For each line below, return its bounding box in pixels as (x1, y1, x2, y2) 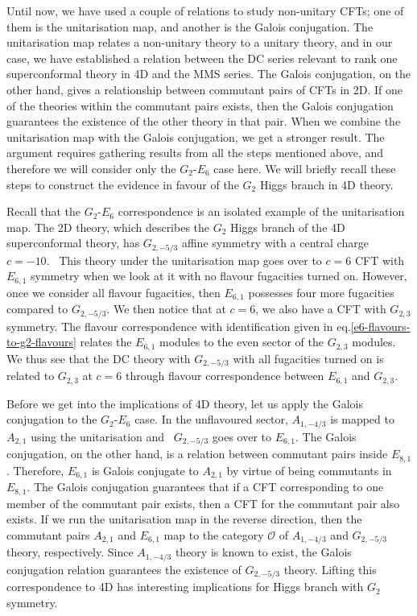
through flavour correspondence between (125, 367, 324, 384)
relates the (80, 333, 132, 350)
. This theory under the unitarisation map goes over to (46, 251, 322, 268)
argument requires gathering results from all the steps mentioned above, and (6, 144, 384, 161)
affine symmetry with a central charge (181, 234, 369, 251)
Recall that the (6, 203, 81, 220)
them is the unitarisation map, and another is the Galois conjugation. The (6, 18, 374, 35)
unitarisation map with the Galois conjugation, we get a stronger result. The (6, 128, 385, 145)
